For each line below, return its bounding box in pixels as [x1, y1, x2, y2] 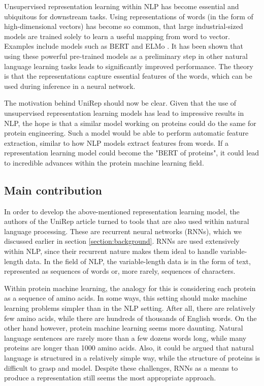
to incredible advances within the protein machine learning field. [4, 157, 204, 168]
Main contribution [4, 182, 102, 198]
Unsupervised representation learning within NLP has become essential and [4, 1, 239, 11]
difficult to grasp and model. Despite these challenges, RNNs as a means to [4, 362, 238, 373]
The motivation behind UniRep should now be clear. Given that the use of [4, 98, 237, 108]
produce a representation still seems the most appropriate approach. [4, 372, 216, 383]
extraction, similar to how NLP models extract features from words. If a [4, 137, 228, 148]
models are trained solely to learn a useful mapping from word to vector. [4, 30, 230, 41]
